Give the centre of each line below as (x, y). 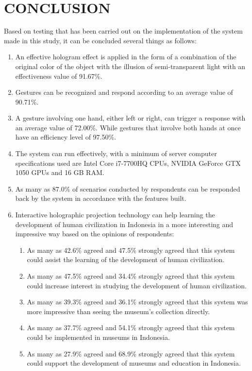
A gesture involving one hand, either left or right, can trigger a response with (130, 118)
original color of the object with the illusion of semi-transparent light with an (130, 66)
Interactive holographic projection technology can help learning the (115, 215)
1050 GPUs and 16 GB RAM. (60, 172)
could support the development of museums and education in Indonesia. (134, 363)
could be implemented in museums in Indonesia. (98, 337)
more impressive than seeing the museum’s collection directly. (118, 311)
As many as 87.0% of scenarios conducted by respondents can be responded (128, 188)
